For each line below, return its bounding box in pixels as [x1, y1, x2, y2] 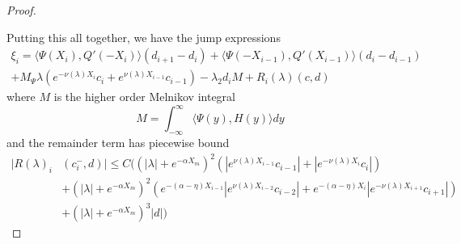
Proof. [6, 2, 36, 18]
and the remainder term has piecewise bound [6, 134, 230, 151]
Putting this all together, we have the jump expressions [6, 28, 281, 45]
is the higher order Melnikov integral [53, 88, 235, 105]
